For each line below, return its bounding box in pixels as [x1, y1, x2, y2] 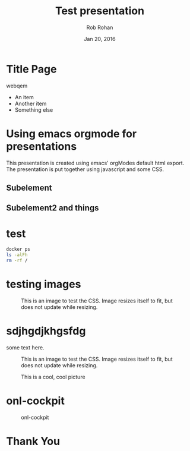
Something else [14, 106, 53, 113]
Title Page [6, 62, 57, 75]
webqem [6, 82, 28, 89]
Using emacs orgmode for [6, 127, 137, 140]
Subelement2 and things [6, 203, 99, 213]
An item [14, 93, 34, 100]
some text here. [6, 343, 45, 351]
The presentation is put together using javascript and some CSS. [6, 165, 164, 173]
